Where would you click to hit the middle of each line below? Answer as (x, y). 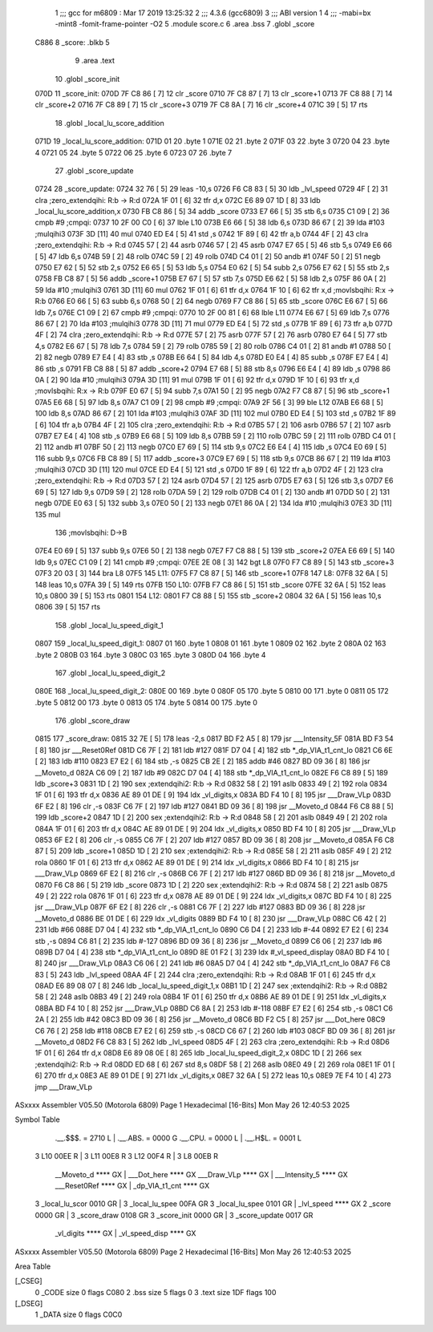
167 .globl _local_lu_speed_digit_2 (110, 673)
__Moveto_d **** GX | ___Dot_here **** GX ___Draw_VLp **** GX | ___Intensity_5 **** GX (201, 1174)
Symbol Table (37, 1119)
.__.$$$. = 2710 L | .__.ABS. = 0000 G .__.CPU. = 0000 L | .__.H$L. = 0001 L (178, 1138)
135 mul (48, 514)
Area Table (33, 1266)
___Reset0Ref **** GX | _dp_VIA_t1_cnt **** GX (132, 1185)
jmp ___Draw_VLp (63, 1087)
